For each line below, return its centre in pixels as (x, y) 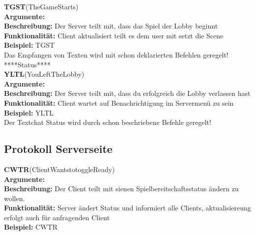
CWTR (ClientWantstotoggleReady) (59, 169)
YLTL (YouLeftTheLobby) (44, 74)
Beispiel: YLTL (29, 112)
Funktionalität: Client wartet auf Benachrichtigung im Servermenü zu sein (119, 103)
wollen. (14, 198)
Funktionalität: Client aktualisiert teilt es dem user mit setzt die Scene (114, 35)
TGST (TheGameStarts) (41, 6)
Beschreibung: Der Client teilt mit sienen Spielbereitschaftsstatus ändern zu (121, 189)
